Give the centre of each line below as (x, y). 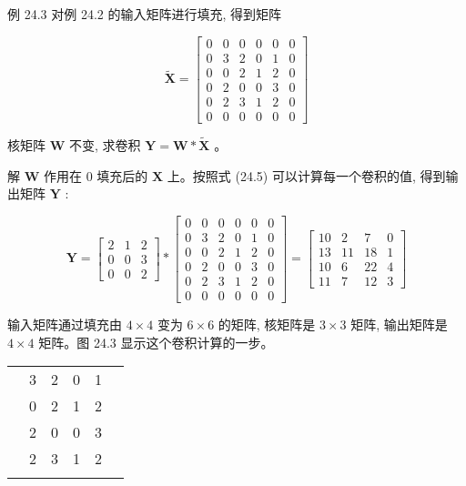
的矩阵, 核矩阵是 (267, 324)
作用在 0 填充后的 (96, 175)
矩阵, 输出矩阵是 (399, 324)
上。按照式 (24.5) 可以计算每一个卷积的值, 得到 (306, 175)
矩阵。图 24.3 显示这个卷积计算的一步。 (156, 342)
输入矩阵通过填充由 (65, 324)
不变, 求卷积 (105, 145)
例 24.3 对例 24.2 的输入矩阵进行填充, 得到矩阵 (144, 14)
